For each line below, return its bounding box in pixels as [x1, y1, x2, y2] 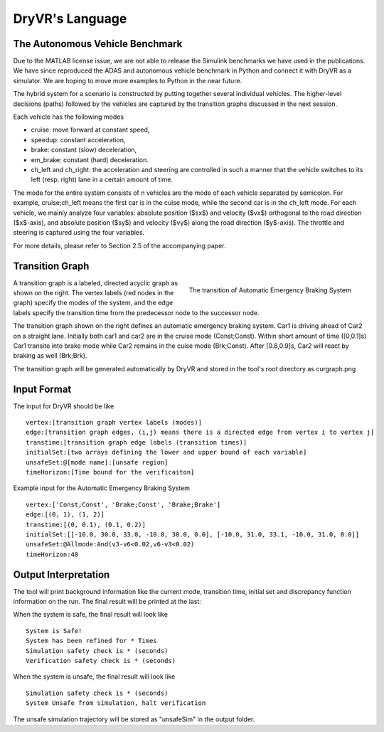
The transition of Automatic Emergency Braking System [188, 286, 351, 295]
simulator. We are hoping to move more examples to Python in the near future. [13, 76, 242, 85]
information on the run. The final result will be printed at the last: [13, 598, 202, 606]
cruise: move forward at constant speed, [31, 125, 150, 134]
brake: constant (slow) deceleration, [31, 146, 137, 154]
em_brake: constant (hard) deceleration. [31, 155, 149, 164]
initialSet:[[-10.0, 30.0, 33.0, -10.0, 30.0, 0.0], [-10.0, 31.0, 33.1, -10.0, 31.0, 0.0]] [26, 530, 360, 539]
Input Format [13, 383, 72, 395]
